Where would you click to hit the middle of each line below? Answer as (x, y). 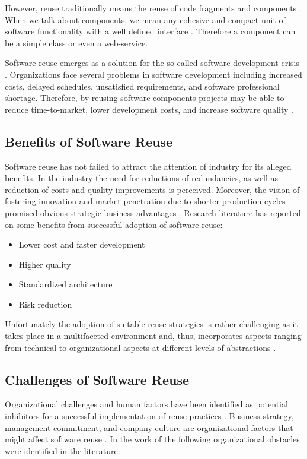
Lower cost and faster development (82, 244)
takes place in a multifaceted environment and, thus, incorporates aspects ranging (153, 336)
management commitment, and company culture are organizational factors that (149, 427)
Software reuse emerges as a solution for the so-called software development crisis (152, 63)
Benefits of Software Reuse (89, 141)
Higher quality (45, 264)
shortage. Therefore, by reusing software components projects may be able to (145, 98)
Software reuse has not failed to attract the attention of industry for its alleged (148, 166)
